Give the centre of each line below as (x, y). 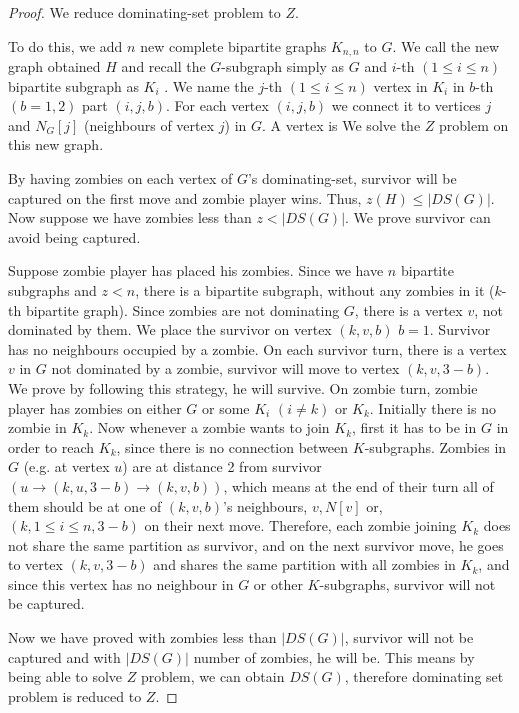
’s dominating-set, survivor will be (352, 178)
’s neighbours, (265, 505)
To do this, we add (65, 45)
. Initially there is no (432, 407)
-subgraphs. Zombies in (435, 446)
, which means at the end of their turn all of (358, 485)
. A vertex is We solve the (341, 124)
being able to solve (65, 676)
